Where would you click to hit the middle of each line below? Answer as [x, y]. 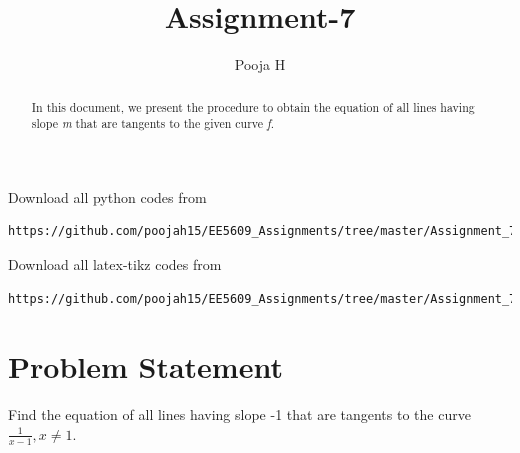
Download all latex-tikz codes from [115, 264]
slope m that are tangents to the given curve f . [152, 123]
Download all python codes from [107, 196]
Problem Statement [145, 366]
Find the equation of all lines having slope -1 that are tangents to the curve [239, 414]
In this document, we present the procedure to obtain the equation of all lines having [253, 106]
